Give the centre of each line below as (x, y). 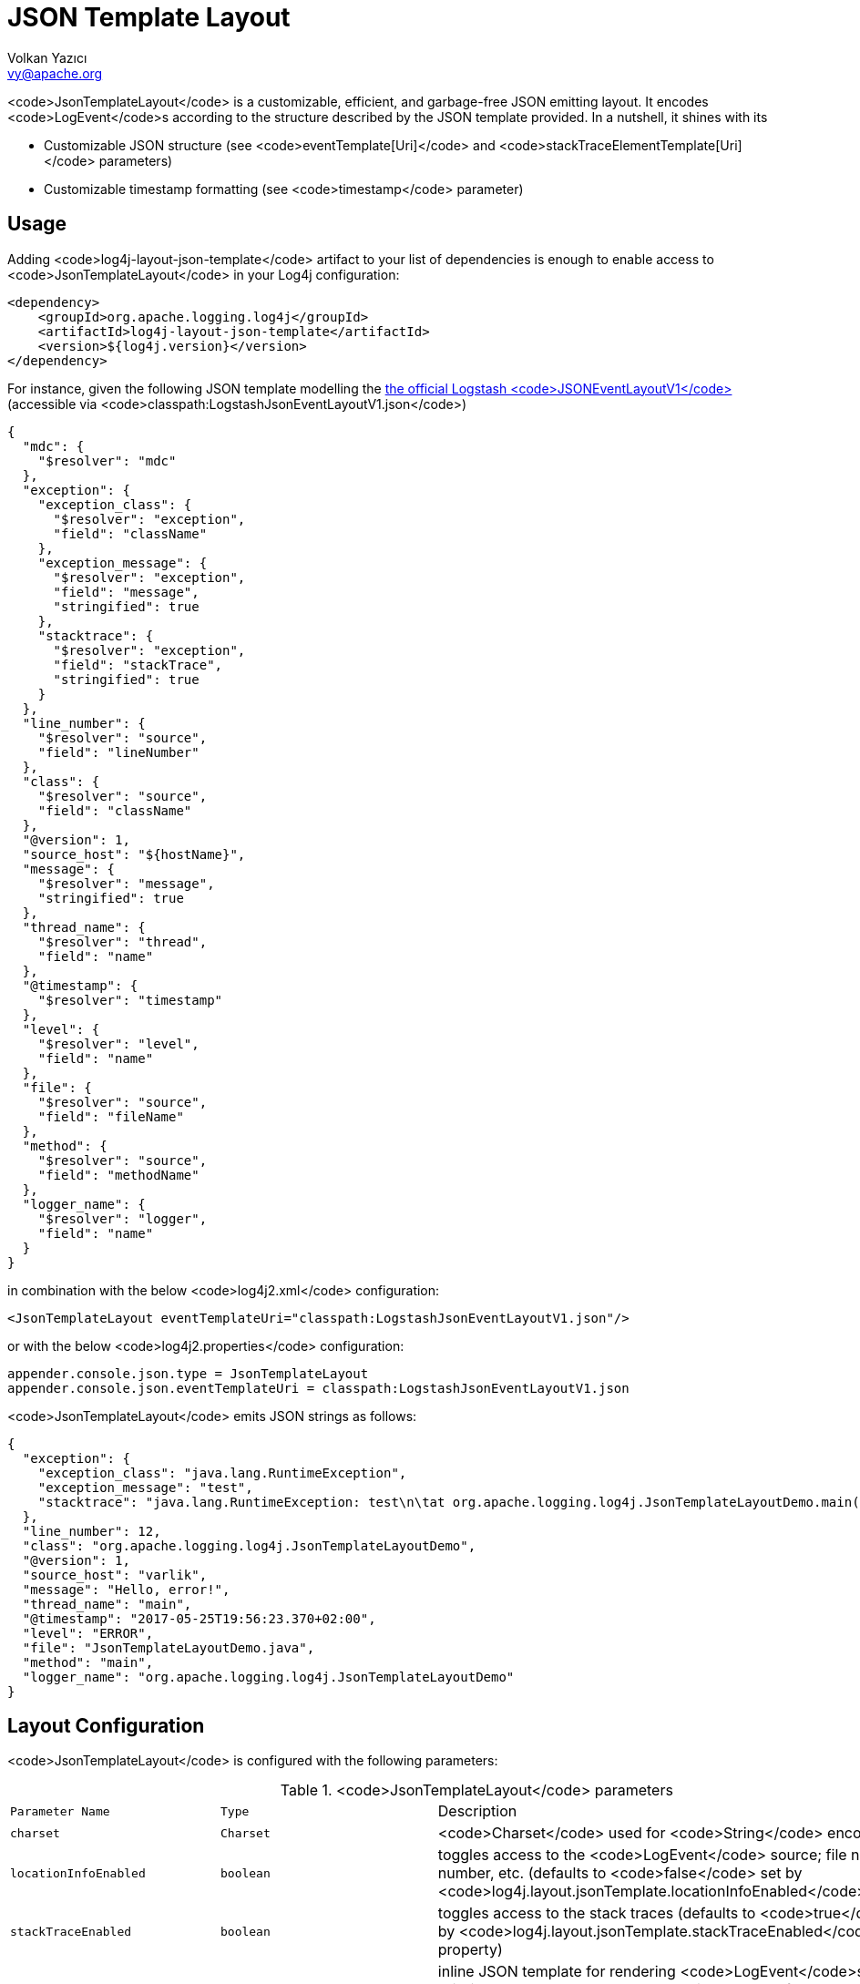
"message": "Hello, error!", (126, 1589)
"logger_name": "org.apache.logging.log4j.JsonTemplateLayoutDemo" (268, 1677)
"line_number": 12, (92, 1531)
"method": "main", (88, 1662)
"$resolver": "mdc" (107, 460)
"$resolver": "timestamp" (130, 1000)
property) (470, 1950)
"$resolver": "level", (118, 1043)
